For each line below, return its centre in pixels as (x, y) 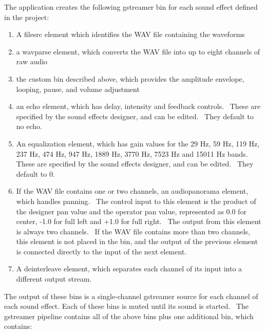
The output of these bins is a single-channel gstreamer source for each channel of (131, 296)
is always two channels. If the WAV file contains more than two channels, (133, 231)
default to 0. (35, 173)
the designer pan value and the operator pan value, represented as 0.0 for (131, 211)
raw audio (32, 61)
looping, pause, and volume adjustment (78, 89)
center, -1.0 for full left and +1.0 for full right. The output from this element (139, 221)
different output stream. (54, 279)
